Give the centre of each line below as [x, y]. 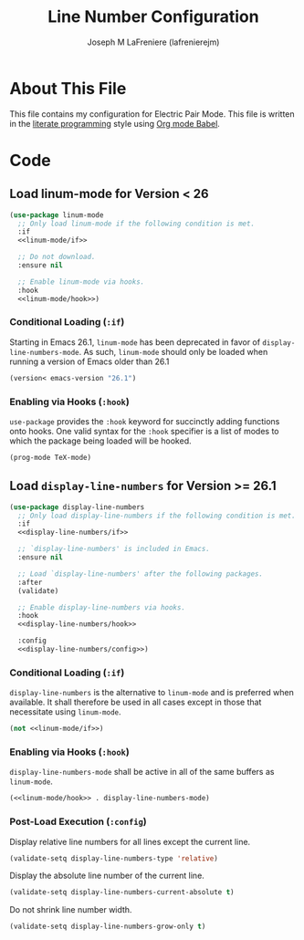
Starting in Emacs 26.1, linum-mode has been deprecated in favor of [135, 342]
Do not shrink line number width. [71, 910]
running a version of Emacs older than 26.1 [89, 361]
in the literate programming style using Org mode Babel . [115, 123]
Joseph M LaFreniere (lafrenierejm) [153, 42]
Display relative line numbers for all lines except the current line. [130, 841]
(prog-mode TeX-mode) [51, 458]
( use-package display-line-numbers [77, 507]
